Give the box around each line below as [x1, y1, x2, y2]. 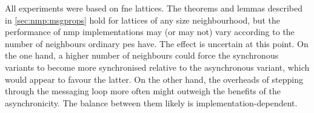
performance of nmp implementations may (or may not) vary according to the [5, 25, 295, 38]
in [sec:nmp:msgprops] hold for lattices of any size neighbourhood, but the [5, 13, 281, 26]
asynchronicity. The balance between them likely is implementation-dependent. [5, 96, 298, 109]
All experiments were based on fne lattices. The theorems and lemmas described [5, 2, 302, 14]
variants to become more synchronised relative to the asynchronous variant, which [5, 60, 310, 73]
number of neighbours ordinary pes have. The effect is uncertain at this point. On [5, 37, 309, 50]
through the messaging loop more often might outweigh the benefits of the [5, 85, 281, 97]
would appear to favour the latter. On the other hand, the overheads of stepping [5, 73, 303, 85]
